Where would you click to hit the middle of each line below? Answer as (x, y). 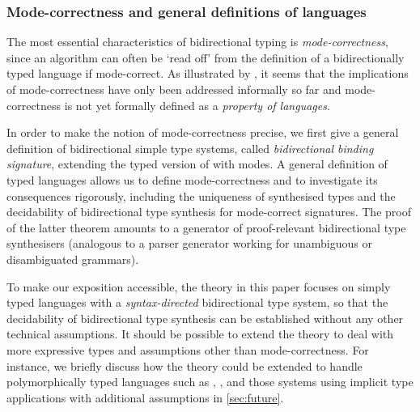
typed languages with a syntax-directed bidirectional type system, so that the (197, 302)
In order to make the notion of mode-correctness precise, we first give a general (203, 132)
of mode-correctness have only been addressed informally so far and (174, 89)
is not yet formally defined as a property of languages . (197, 105)
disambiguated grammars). (73, 259)
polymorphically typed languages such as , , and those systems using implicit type (210, 382)
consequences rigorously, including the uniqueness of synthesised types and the (201, 195)
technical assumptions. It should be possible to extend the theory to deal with (200, 334)
